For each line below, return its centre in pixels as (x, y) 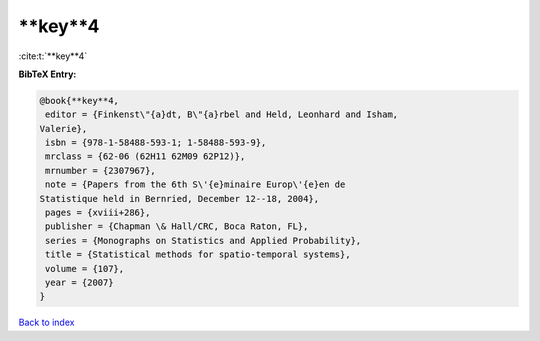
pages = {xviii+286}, (98, 213)
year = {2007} (79, 282)
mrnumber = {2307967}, (101, 170)
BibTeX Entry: (47, 74)
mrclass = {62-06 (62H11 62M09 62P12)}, (145, 156)
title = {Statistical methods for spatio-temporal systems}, (198, 254)
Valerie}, (63, 128)
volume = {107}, (85, 268)
